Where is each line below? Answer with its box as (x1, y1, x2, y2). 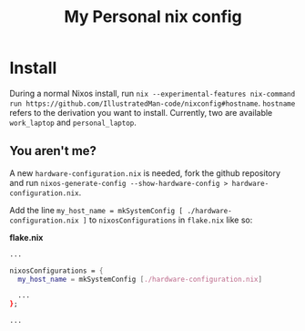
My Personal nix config (63, 6, 243, 27)
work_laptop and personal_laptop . (9, 117, 137, 128)
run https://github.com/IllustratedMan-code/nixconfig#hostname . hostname (9, 98, 296, 109)
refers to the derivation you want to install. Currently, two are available (9, 107, 273, 118)
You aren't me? (9, 143, 97, 159)
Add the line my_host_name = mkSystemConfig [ (9, 204, 184, 215)
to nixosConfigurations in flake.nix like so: (88, 214, 253, 225)
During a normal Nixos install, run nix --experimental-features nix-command (9, 88, 296, 98)
